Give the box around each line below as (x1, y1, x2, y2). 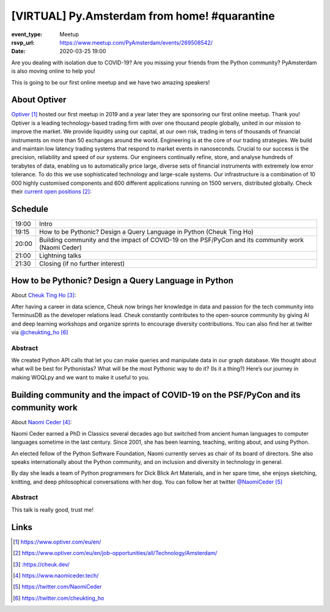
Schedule (11, 204, 49, 214)
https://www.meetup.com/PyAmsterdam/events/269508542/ (59, 39, 213, 46)
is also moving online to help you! (11, 67, 96, 75)
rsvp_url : (11, 39, 35, 46)
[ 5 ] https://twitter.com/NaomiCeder (13, 583, 102, 591)
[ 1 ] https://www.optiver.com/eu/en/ (13, 538, 101, 545)
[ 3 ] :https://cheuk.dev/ (13, 561, 70, 568)
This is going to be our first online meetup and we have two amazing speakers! (11, 78, 210, 86)
